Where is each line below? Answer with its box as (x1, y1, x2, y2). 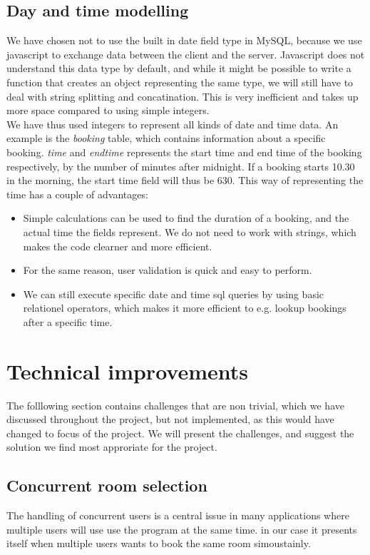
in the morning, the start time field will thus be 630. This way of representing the (6, 173, 364, 188)
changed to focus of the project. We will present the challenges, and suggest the (6, 425, 354, 440)
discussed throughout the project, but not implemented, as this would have (6, 412, 334, 427)
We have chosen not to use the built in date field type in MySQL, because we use (6, 33, 362, 48)
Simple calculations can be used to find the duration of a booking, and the (23, 210, 349, 225)
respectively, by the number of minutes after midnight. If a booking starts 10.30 (6, 158, 355, 173)
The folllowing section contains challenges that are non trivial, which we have (6, 397, 344, 412)
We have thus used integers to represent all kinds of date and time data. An (6, 116, 339, 131)
